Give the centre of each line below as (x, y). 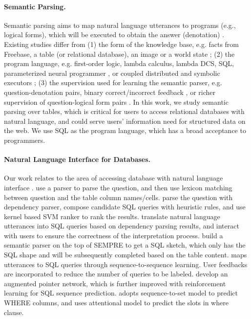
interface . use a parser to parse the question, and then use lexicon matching (118, 187)
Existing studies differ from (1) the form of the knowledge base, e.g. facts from (121, 44)
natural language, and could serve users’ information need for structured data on (125, 121)
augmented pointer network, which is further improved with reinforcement (115, 283)
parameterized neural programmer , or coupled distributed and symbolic (112, 73)
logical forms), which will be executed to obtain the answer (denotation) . (114, 34)
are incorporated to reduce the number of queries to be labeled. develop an (116, 274)
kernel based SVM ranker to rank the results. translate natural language (112, 216)
